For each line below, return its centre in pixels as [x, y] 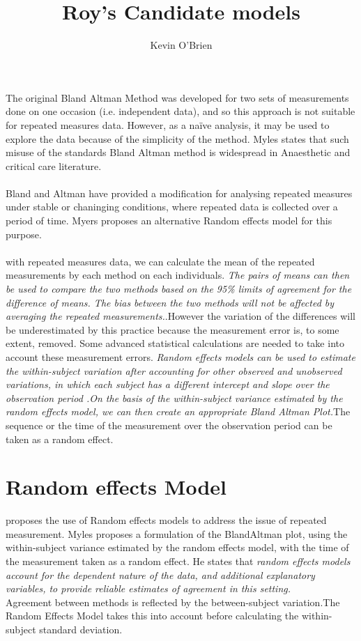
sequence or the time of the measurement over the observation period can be [169, 425]
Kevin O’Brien [181, 45]
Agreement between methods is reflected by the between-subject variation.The [173, 602]
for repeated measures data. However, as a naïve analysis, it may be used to [168, 124]
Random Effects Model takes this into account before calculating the [152, 616]
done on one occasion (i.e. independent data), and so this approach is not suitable [180, 111]
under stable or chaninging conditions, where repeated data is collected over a [172, 207]
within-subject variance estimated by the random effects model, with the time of [177, 547]
